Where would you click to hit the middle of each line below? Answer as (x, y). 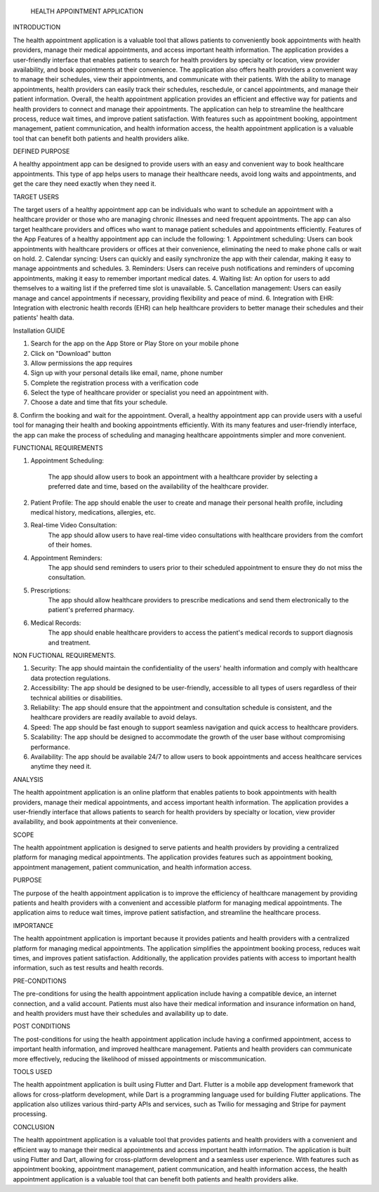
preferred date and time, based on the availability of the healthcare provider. (159, 486)
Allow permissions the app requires (81, 363)
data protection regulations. (71, 678)
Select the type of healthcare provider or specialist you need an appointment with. (149, 392)
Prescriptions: (51, 590)
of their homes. (70, 545)
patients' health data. (44, 318)
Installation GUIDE (39, 331)
